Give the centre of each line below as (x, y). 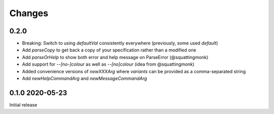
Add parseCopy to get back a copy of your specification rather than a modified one (109, 50)
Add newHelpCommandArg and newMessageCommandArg (84, 79)
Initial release (23, 105)
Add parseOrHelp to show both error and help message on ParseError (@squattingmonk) (115, 57)
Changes (29, 13)
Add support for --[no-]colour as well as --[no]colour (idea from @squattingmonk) (108, 64)
